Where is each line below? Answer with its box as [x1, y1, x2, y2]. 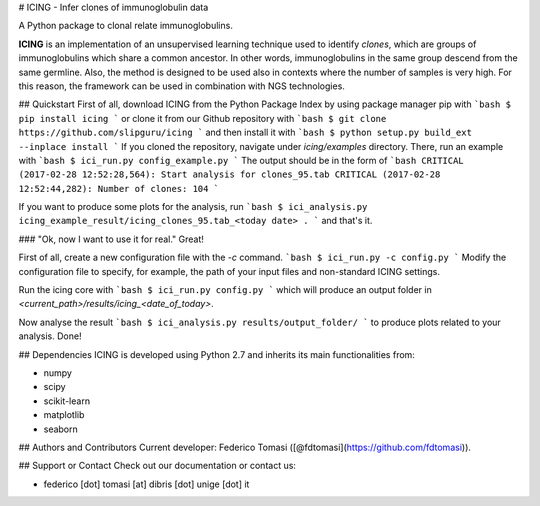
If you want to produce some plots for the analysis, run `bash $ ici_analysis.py [18, 201, 368, 213]
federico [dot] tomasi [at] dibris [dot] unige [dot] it [43, 478, 250, 490]
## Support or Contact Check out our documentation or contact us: [18, 460, 297, 472]
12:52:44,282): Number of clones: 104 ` [18, 183, 220, 194]
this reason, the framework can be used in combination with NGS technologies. [18, 80, 345, 92]
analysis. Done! [18, 330, 82, 342]
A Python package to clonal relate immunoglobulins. [18, 20, 234, 32]
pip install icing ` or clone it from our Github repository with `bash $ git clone [18, 112, 387, 124]
